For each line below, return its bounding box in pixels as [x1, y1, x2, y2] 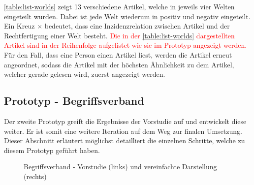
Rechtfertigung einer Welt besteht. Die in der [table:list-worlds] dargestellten [4, 30, 235, 40]
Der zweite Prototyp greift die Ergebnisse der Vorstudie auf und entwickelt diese [4, 116, 247, 126]
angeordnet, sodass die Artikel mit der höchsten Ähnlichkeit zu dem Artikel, [4, 59, 234, 69]
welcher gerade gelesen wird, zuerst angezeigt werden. [4, 69, 165, 79]
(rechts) [24, 171, 47, 181]
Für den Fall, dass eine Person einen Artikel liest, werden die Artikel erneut [4, 49, 232, 60]
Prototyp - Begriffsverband [4, 93, 144, 108]
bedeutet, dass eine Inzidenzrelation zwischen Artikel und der [44, 21, 230, 31]
